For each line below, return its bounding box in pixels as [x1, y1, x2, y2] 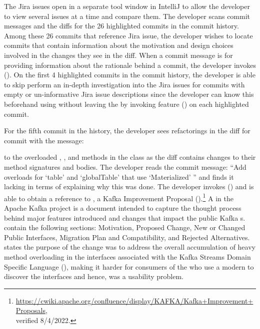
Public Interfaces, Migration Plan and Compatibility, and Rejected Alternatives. [4, 232, 250, 242]
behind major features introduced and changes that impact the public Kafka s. [4, 212, 245, 223]
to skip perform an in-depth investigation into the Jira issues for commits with [4, 79, 245, 89]
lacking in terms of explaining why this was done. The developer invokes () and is [4, 181, 254, 192]
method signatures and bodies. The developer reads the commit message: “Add [4, 161, 246, 172]
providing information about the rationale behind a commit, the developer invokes [4, 59, 256, 70]
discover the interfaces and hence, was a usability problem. [4, 271, 183, 282]
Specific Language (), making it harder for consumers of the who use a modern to [4, 261, 254, 272]
